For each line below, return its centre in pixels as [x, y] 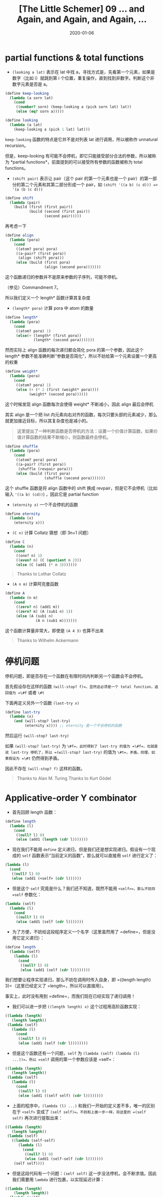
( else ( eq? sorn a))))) [40, 112]
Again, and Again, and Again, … [82, 19]
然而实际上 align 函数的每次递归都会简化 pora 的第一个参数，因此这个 [74, 350]
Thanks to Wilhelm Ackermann [48, 640]
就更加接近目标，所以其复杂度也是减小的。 [48, 420]
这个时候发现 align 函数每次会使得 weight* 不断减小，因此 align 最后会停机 [79, 404]
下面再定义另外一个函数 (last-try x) [42, 703]
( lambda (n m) [24, 598]
